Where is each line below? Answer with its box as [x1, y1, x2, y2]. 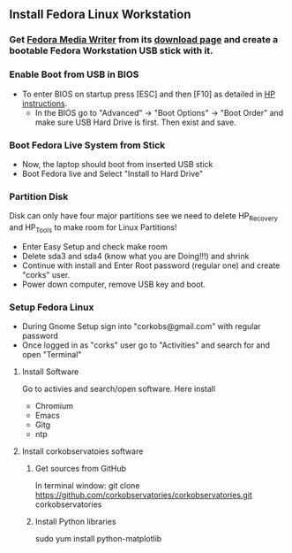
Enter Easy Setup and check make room [21, 241, 168, 251]
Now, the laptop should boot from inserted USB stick [21, 158, 213, 169]
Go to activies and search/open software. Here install [21, 384, 216, 395]
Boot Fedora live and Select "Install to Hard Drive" [21, 168, 204, 179]
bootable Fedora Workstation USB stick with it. [9, 44, 213, 57]
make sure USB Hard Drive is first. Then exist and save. [34, 117, 236, 127]
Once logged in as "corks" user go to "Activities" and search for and [21, 340, 271, 350]
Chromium [34, 401, 73, 411]
